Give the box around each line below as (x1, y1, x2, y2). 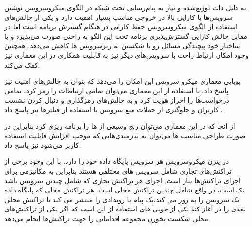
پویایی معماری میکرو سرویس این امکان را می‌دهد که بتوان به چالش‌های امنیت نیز (4, 76, 241, 86)
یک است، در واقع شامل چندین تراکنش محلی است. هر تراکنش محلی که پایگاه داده (4, 185, 245, 195)
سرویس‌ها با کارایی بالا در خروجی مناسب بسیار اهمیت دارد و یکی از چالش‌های (4, 12, 233, 22)
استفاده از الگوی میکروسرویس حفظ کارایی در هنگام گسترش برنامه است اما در (4, 21, 237, 32)
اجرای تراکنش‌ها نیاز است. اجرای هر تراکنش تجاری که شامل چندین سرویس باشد (4, 175, 241, 185)
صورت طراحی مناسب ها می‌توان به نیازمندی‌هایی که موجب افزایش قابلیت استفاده (4, 130, 246, 140)
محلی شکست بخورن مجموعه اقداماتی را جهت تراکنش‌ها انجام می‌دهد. (4, 213, 210, 223)
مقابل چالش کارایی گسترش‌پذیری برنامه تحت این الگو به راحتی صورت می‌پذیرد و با (4, 31, 248, 41)
